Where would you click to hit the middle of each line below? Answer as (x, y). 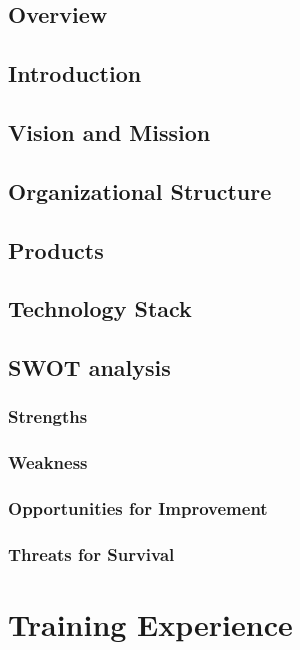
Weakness (48, 462)
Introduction (75, 73)
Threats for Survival (91, 553)
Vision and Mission (109, 131)
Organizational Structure (140, 190)
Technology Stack (100, 308)
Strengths (48, 416)
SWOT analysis (89, 367)
